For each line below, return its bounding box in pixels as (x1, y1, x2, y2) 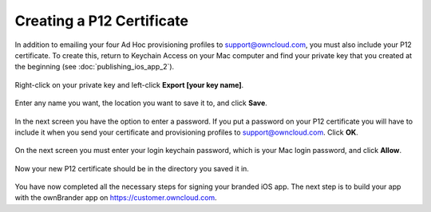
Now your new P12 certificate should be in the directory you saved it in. (14, 163, 249, 173)
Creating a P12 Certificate (14, 12, 189, 29)
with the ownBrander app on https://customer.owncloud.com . (14, 193, 217, 202)
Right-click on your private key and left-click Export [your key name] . (14, 80, 244, 89)
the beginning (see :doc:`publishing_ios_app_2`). (14, 62, 175, 72)
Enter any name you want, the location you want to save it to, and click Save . (14, 98, 267, 108)
